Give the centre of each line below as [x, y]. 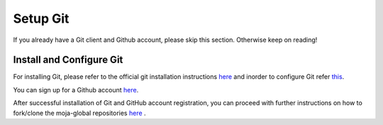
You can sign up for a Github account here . [76, 89]
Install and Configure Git [68, 60]
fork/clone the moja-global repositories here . [79, 113]
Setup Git [41, 18]
